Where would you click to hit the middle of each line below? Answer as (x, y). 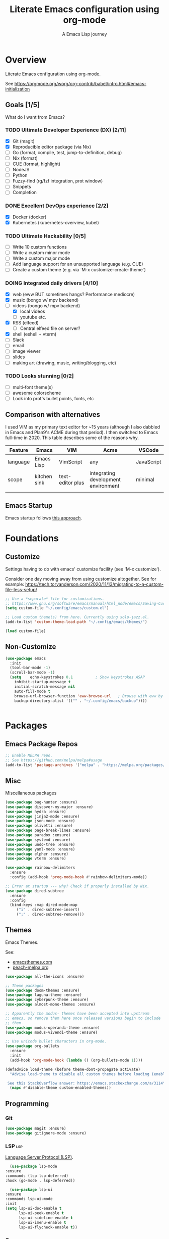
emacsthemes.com (32, 962)
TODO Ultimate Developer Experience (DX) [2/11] (66, 130)
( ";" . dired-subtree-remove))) (50, 915)
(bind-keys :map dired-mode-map (44, 905)
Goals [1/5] (23, 105)
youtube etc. (33, 317)
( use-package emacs (26, 658)
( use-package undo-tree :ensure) (40, 844)
